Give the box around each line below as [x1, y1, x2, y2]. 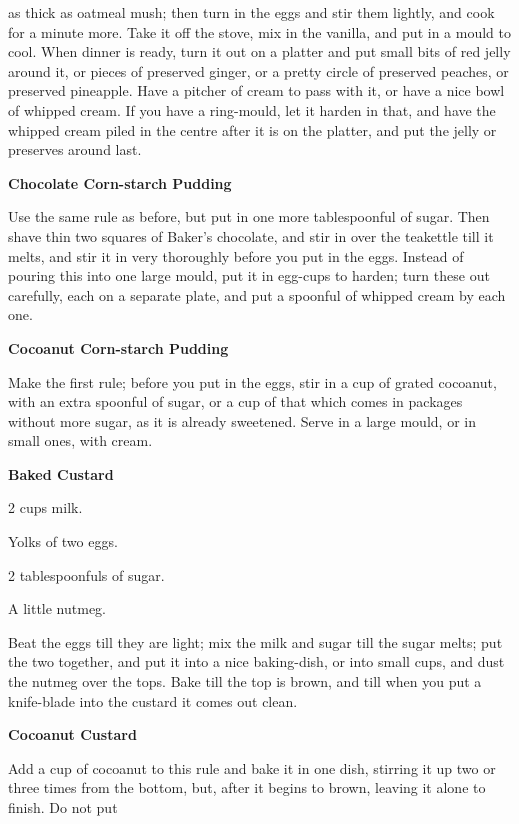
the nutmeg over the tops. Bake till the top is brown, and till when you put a [8, 671, 482, 692]
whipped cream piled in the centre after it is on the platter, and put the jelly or [8, 119, 497, 140]
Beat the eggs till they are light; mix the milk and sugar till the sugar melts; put [8, 631, 503, 652]
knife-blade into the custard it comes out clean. [8, 690, 298, 711]
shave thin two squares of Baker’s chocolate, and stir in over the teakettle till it [8, 225, 494, 246]
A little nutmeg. [8, 598, 106, 619]
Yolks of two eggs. [8, 531, 118, 552]
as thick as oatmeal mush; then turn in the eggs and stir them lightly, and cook [8, 2, 495, 22]
